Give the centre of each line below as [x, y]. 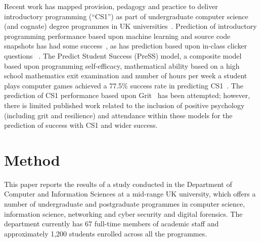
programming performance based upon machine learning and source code [117, 36]
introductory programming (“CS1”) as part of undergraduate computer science [126, 16]
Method [32, 159]
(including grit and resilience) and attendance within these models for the [118, 115]
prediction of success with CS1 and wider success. [81, 125]
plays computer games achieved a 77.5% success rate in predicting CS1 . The [124, 85]
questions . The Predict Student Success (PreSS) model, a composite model [123, 55]
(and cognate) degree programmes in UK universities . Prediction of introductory [130, 26]
